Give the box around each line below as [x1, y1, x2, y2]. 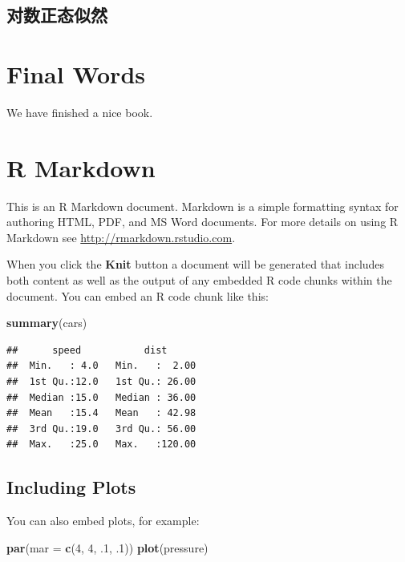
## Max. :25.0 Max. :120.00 [6, 439, 196, 451]
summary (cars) [6, 314, 87, 331]
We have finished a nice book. [6, 103, 153, 120]
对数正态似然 [6, 2, 107, 27]
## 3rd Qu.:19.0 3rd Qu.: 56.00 [6, 423, 196, 435]
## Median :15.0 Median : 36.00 [6, 391, 196, 403]
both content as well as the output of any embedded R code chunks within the [6, 272, 392, 288]
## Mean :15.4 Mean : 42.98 [6, 407, 196, 419]
